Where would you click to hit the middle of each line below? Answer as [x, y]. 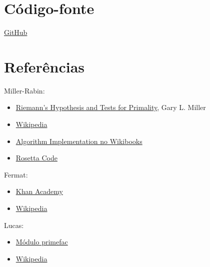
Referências [44, 66]
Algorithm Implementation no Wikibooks [79, 141]
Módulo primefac [42, 242]
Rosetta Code [36, 158]
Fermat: [16, 174]
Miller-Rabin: [24, 90]
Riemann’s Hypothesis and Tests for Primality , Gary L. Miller [111, 107]
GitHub [16, 32]
